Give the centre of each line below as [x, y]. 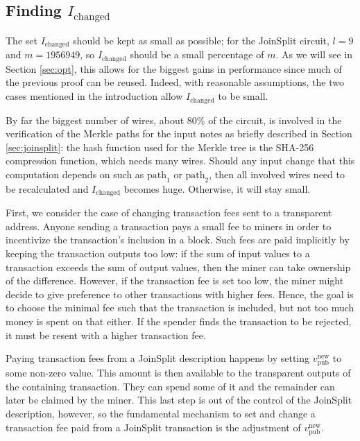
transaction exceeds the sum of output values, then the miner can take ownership [178, 267]
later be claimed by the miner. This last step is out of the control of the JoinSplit [179, 400]
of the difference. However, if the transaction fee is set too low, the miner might [175, 280]
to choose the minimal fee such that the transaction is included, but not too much [180, 308]
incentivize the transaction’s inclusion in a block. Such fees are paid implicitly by [178, 240]
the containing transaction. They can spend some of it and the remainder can [170, 386]
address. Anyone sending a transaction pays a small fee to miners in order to [169, 226]
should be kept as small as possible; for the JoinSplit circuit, [201, 40]
